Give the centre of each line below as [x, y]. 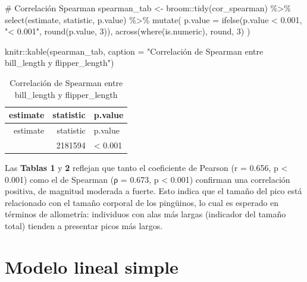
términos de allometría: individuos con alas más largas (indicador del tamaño [145, 214]
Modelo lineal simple [92, 266]
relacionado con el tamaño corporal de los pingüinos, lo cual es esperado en [142, 202]
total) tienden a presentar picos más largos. [84, 225]
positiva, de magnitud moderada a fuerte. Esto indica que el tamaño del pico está [153, 191]
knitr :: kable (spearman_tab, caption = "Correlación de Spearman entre [134, 51]
